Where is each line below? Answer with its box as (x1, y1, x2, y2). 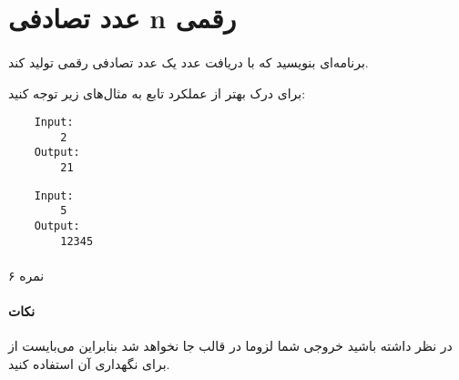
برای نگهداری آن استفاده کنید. (8, 354, 170, 373)
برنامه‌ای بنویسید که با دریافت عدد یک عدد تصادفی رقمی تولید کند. (8, 52, 369, 71)
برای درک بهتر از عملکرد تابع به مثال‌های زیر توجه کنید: (8, 83, 306, 102)
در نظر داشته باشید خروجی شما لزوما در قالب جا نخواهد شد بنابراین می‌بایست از (8, 336, 453, 355)
